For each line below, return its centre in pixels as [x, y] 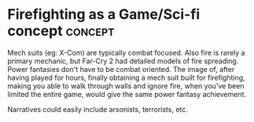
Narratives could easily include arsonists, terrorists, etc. [98, 109]
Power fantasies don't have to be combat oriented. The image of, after [121, 69]
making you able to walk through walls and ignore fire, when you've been [126, 86]
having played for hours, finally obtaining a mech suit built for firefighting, [126, 77]
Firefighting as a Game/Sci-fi [104, 14]
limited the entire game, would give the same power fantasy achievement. [127, 94]
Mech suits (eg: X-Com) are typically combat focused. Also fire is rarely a [126, 52]
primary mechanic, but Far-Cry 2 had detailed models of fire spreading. [123, 61]
